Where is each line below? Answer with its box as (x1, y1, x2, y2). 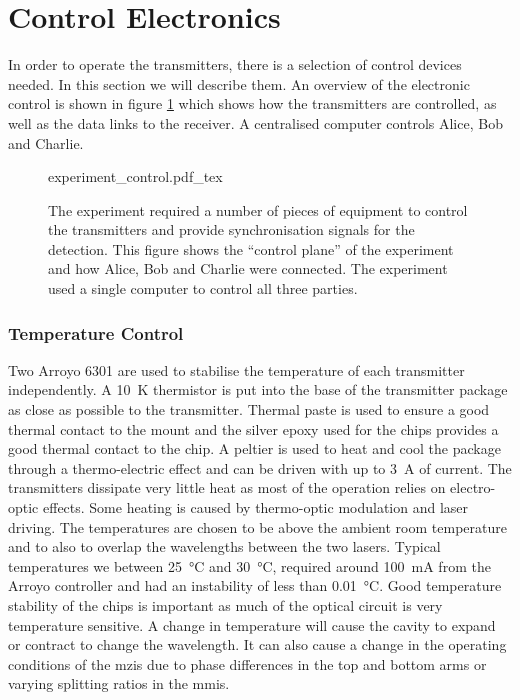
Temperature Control (8, 320, 184, 345)
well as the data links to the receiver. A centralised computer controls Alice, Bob (8, 112, 503, 133)
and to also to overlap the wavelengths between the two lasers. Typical (8, 536, 441, 557)
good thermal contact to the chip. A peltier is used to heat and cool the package (8, 438, 501, 459)
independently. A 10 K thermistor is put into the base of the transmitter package (8, 379, 508, 400)
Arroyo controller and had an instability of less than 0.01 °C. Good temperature (8, 575, 502, 596)
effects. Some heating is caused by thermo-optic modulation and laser (42, 497, 469, 518)
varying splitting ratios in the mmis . (8, 673, 230, 694)
